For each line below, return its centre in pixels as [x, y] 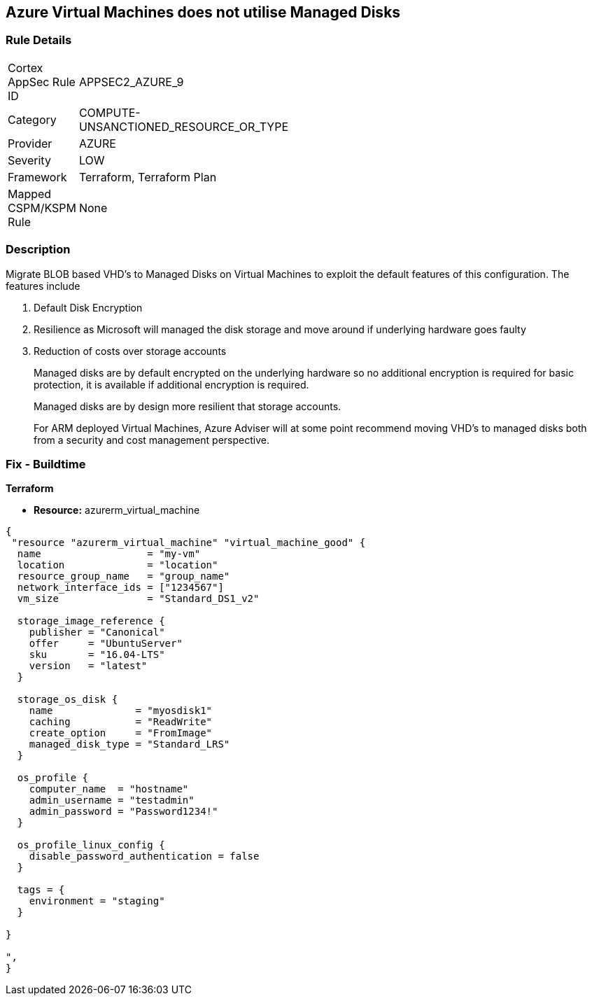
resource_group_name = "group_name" [124, 576]
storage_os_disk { [68, 700]
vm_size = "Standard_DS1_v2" [138, 599]
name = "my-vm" [109, 554]
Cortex [26, 68]
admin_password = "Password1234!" [124, 812]
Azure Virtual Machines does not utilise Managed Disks [203, 12]
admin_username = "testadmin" [112, 800]
